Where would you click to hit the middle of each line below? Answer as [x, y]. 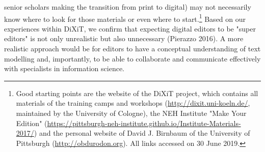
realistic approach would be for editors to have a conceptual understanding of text [132, 49]
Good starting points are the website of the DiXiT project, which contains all [137, 93]
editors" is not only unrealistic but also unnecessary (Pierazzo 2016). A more [124, 38]
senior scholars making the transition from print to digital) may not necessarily [128, 7]
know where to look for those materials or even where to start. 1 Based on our [125, 18]
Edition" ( [32, 123]
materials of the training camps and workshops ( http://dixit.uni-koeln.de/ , [133, 103]
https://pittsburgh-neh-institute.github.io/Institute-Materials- [144, 123]
